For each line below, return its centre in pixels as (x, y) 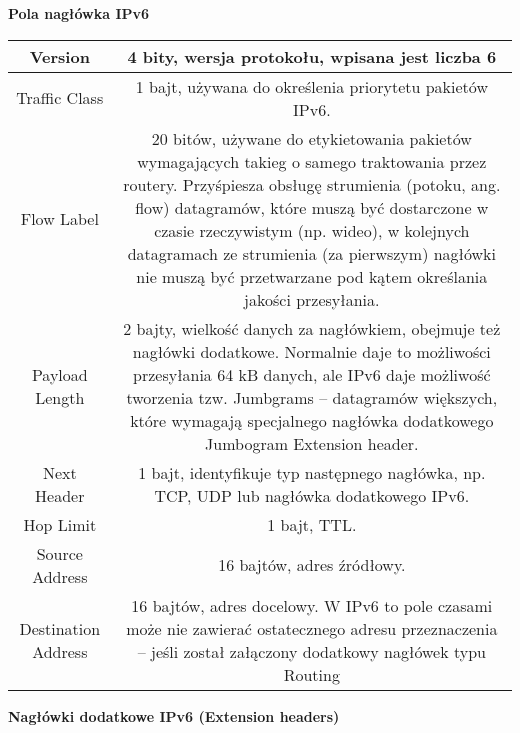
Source (59, 553)
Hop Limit (60, 524)
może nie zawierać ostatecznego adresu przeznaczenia (312, 628)
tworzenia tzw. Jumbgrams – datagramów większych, (312, 397)
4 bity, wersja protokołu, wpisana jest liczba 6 (312, 56)
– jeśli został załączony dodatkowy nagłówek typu (311, 651)
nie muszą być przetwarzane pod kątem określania (312, 276)
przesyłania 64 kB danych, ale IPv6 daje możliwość (312, 374)
